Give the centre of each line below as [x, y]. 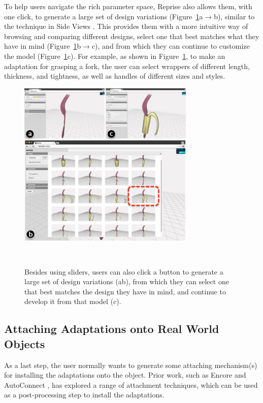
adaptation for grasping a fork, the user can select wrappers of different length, [127, 66]
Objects [25, 343]
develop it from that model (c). [73, 301]
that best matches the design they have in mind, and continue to [125, 291]
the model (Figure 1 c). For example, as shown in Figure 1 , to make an [115, 56]
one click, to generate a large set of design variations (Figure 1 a [104, 16]
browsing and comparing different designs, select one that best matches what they [132, 36]
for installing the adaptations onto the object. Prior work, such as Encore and [125, 375]
